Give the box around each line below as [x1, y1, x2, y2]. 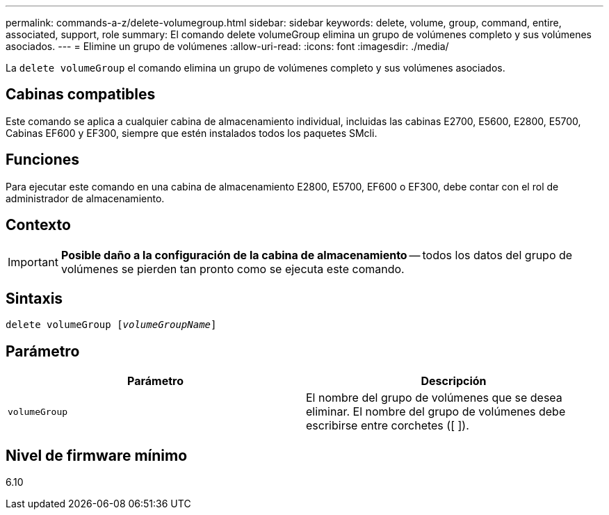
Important [8, 254, 58, 269]
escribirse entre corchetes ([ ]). [306, 418, 469, 433]
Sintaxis [6, 289, 63, 307]
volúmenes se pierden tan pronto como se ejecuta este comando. [60, 261, 405, 276]
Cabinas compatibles [6, 85, 156, 104]
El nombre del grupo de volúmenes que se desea [306, 391, 562, 405]
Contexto [6, 216, 71, 234]
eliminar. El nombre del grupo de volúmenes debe [306, 404, 566, 419]
